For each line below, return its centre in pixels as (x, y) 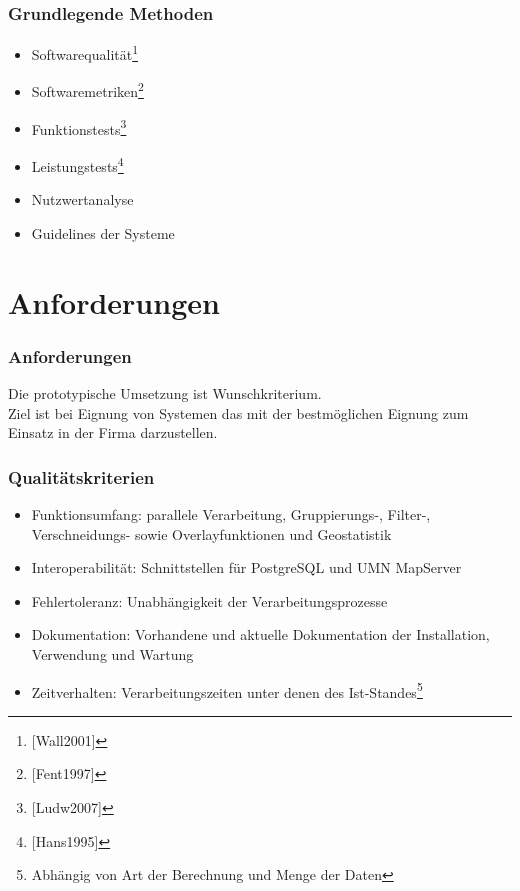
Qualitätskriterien (81, 476)
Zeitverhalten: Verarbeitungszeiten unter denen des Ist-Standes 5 (227, 690)
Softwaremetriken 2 (87, 90)
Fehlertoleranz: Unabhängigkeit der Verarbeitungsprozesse (209, 600)
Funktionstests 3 (79, 127)
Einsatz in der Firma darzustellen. (113, 432)
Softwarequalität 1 (85, 52)
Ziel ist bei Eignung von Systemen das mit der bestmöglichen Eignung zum (238, 412)
